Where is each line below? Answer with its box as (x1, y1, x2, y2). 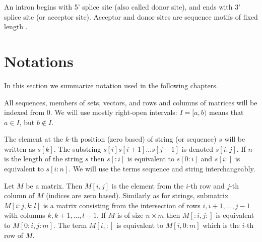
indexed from (4, 107, 45, 117)
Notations (4, 50, 74, 71)
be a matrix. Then (26, 180, 83, 191)
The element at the (4, 134, 63, 144)
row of (4, 229, 24, 240)
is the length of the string (4, 153, 83, 164)
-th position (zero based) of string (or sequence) (69, 134, 217, 144)
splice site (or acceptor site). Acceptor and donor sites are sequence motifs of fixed (4, 11, 258, 22)
